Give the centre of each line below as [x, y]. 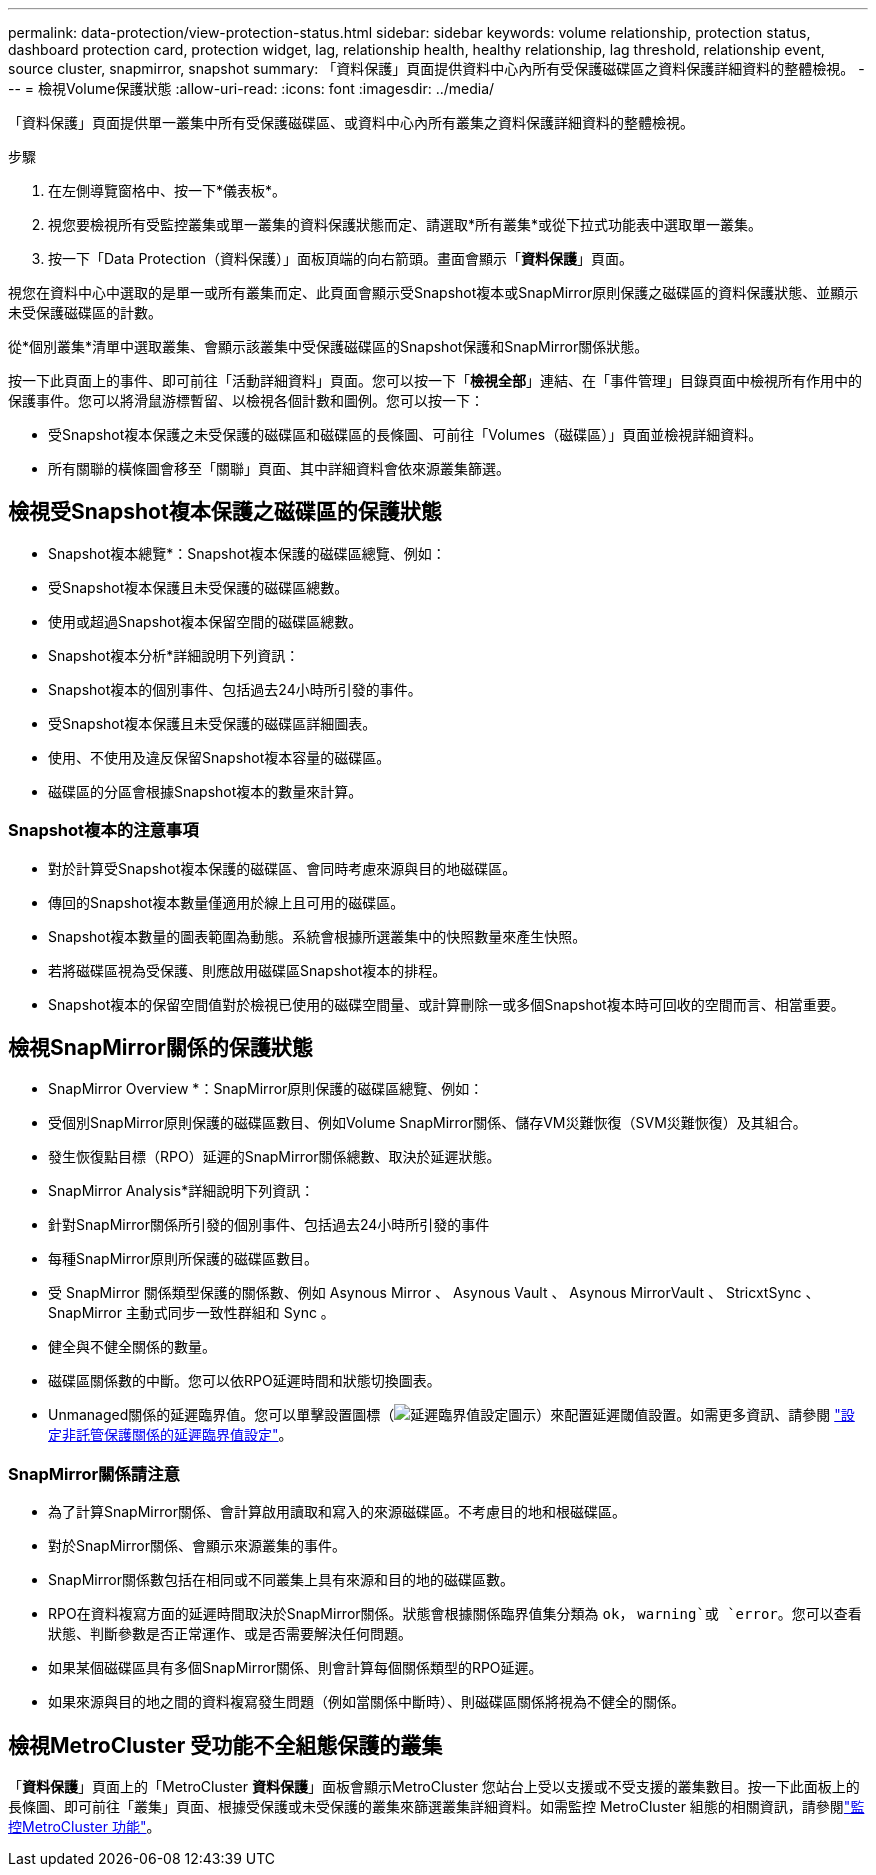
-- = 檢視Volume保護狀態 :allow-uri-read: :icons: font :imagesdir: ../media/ [251, 88]
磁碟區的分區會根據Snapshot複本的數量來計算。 [205, 791]
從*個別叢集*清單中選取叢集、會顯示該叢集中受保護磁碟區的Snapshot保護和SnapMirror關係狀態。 [328, 346]
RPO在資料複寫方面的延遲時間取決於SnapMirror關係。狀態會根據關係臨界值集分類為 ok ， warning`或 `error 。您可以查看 [455, 1614]
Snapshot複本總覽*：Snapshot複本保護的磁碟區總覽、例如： [247, 553]
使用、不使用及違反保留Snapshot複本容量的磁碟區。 [219, 757]
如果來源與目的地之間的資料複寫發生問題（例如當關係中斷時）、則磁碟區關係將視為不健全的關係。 [366, 1702]
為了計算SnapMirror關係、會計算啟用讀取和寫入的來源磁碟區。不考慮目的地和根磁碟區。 [337, 1512]
